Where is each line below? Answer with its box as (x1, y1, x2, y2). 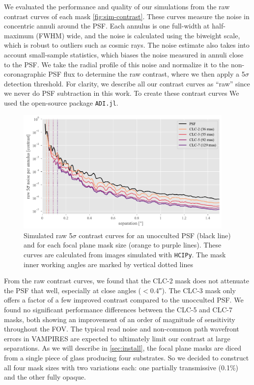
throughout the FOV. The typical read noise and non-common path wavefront (4, 324, 239, 334)
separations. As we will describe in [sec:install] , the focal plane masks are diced (4, 343, 241, 353)
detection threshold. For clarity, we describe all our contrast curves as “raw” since (4, 78, 250, 88)
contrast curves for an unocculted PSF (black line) (79, 230, 231, 240)
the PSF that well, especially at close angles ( (4, 285, 141, 295)
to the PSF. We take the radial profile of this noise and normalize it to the (4, 59, 229, 69)
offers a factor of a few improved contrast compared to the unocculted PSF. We (4, 295, 244, 305)
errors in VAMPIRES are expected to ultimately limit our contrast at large (4, 333, 230, 343)
